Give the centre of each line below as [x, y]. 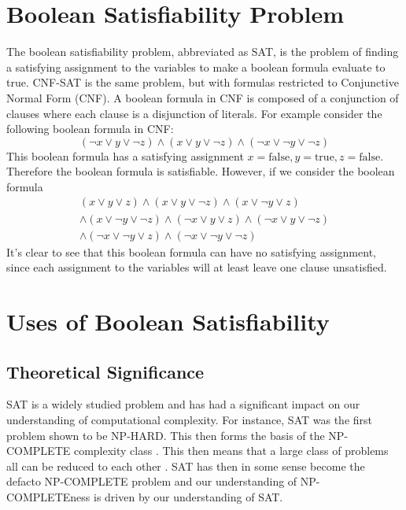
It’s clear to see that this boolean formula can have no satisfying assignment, [191, 251]
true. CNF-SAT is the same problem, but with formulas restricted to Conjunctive [203, 82]
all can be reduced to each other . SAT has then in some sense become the [186, 466]
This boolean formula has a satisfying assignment [125, 155]
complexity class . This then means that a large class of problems [231, 451]
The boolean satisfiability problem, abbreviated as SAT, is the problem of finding [203, 52]
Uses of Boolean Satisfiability [168, 321]
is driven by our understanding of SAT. [188, 496]
